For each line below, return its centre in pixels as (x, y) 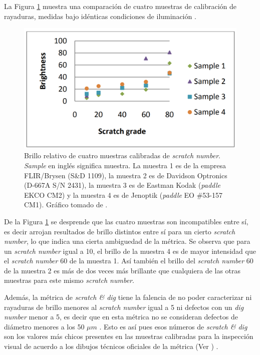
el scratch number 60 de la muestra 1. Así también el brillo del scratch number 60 (129, 261)
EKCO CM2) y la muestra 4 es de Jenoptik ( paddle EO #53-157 (123, 195)
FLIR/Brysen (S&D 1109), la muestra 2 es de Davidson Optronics (126, 175)
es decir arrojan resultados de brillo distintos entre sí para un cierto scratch (120, 231)
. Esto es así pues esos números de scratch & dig (173, 326)
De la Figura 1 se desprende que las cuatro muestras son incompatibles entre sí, (126, 221)
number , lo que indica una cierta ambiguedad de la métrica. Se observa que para (127, 241)
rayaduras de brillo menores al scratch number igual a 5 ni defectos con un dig (124, 307)
